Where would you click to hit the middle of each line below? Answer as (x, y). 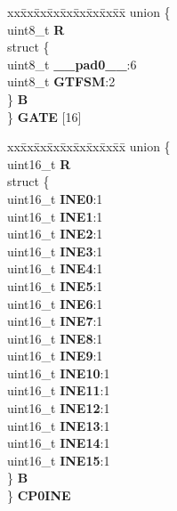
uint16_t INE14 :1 (59, 443)
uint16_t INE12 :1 (59, 408)
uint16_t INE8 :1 (55, 338)
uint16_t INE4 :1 (55, 268)
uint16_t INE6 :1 (55, 303)
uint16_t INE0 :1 (55, 198)
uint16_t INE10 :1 (59, 373)
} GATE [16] (44, 116)
